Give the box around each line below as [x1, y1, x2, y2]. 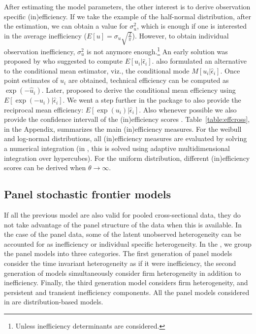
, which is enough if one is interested [137, 21, 247, 31]
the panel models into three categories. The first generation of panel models [4, 248, 232, 259]
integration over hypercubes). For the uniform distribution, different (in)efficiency [4, 152, 250, 163]
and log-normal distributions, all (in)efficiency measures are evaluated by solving [4, 133, 247, 144]
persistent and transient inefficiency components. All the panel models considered [4, 287, 250, 297]
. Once [220, 65, 240, 75]
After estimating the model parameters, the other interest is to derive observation [4, 1, 251, 11]
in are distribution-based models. [4, 297, 103, 307]
